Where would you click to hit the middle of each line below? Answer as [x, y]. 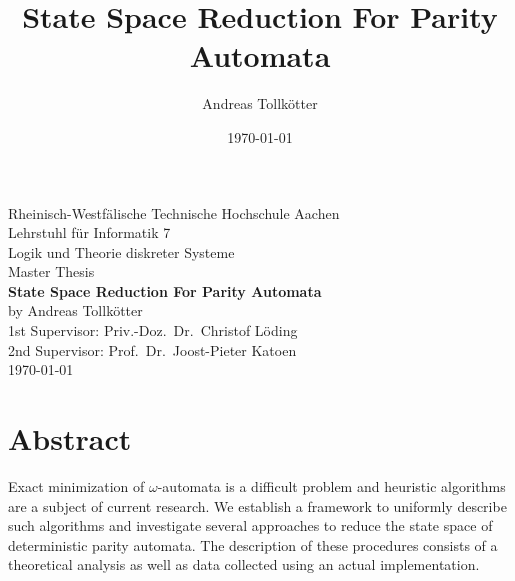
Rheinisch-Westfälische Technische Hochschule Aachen [174, 212]
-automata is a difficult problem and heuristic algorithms [331, 485]
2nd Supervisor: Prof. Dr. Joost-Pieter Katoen [152, 349]
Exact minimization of [76, 485]
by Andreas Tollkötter [75, 310]
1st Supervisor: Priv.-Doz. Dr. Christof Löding [153, 330]
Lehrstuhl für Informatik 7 [89, 232]
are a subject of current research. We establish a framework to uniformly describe [257, 505]
